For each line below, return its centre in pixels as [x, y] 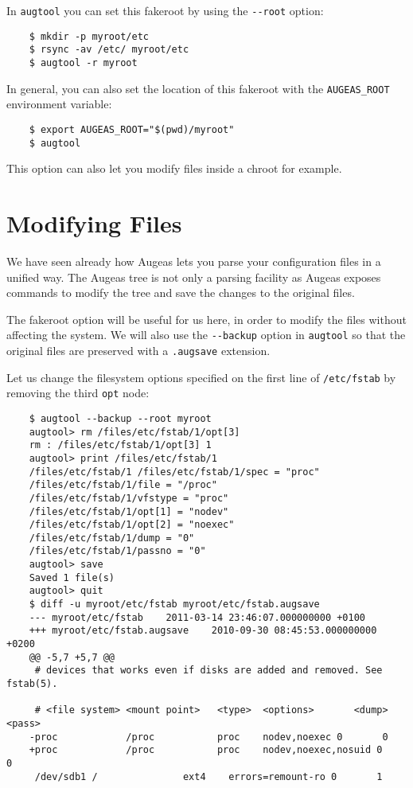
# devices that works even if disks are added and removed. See [208, 671]
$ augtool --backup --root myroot [120, 418]
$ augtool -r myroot [83, 62]
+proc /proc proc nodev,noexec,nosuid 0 [206, 750]
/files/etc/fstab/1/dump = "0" [112, 538]
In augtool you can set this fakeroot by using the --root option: [165, 10]
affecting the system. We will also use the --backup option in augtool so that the [206, 335]
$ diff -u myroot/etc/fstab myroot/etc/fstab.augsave [174, 605]
